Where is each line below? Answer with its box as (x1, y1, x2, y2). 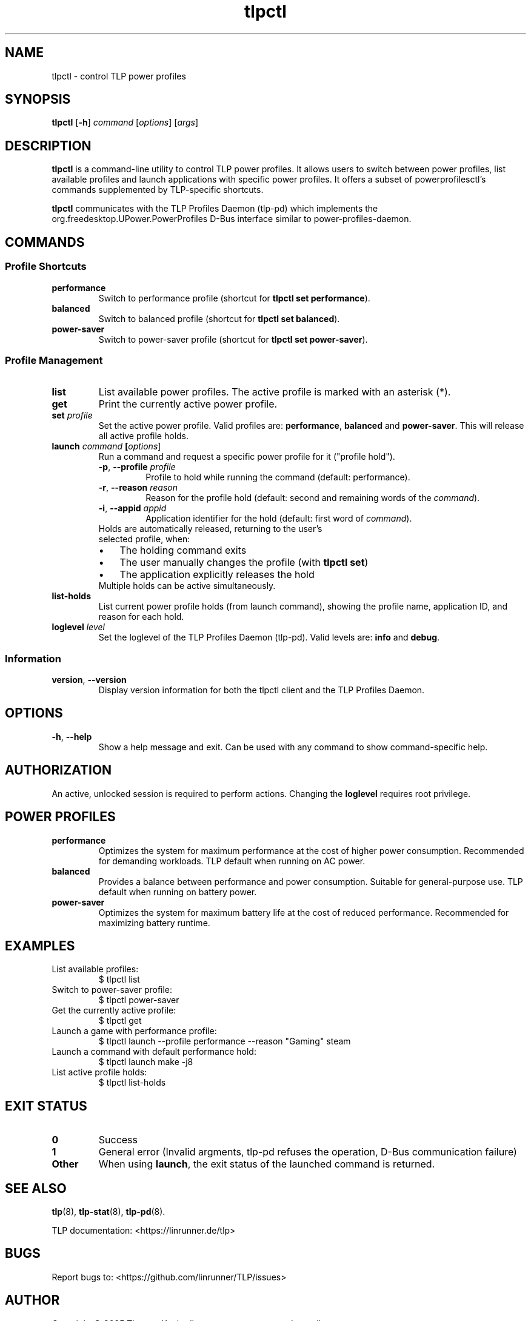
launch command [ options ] (52, 441, 161, 452)
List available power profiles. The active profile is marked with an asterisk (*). (98, 386, 451, 398)
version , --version (52, 674, 127, 685)
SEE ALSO (5, 1180, 67, 1196)
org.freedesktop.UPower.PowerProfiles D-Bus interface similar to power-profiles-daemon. (52, 213, 412, 224)
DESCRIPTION (5, 138, 92, 153)
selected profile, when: (98, 534, 190, 545)
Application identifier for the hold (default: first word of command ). (145, 513, 412, 524)
